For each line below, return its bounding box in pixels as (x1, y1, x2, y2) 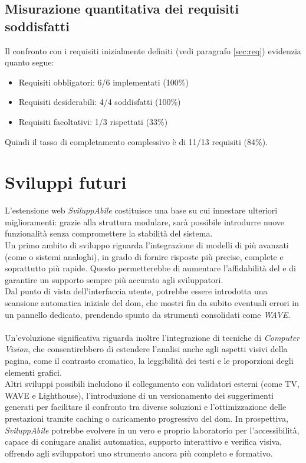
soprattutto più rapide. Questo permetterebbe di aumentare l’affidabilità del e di (5, 262, 296, 274)
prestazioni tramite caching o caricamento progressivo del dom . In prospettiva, (5, 412, 288, 424)
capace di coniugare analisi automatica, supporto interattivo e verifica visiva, (5, 435, 282, 448)
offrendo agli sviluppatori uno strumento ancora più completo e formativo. (5, 446, 273, 459)
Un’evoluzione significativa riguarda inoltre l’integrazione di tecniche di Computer (5, 331, 300, 343)
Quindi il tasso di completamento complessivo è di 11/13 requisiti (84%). (5, 135, 268, 147)
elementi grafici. (5, 366, 62, 378)
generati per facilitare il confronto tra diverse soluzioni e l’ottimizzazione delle (5, 400, 287, 413)
